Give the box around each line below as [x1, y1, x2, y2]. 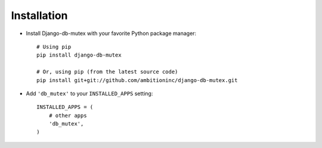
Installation [11, 9, 68, 22]
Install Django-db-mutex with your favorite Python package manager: [26, 30, 197, 37]
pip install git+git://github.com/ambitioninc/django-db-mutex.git [36, 77, 238, 83]
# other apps [48, 112, 87, 119]
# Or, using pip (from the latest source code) [36, 68, 178, 75]
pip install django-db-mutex [36, 52, 122, 59]
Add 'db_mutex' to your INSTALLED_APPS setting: [26, 90, 153, 97]
